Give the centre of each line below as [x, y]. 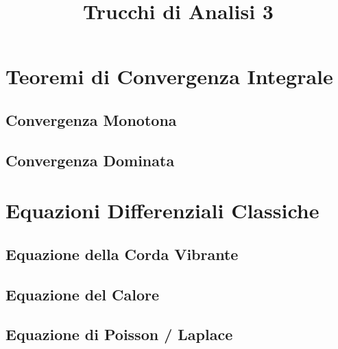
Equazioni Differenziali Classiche [162, 210]
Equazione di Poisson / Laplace [119, 334]
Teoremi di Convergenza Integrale [169, 76]
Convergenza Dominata [90, 160]
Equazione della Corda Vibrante [122, 254]
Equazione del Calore [83, 294]
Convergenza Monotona [91, 119]
